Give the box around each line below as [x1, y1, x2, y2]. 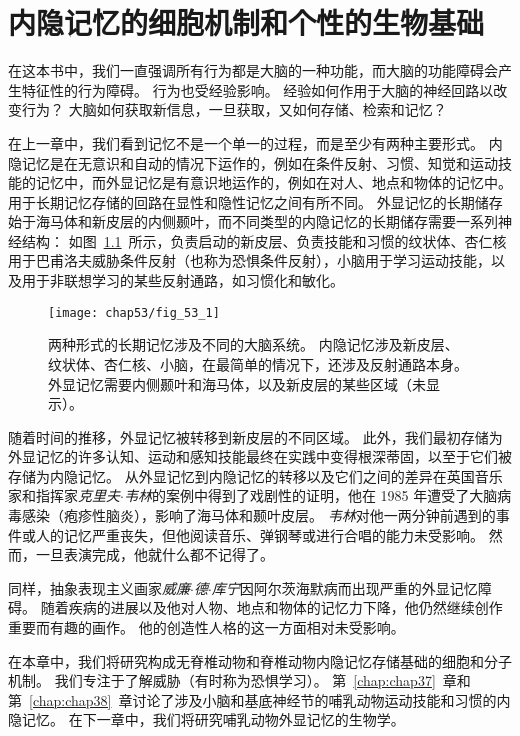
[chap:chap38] [29, 689, 112, 710]
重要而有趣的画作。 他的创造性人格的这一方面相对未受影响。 [8, 617, 405, 638]
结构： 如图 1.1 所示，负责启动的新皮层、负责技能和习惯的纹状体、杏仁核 [21, 230, 507, 251]
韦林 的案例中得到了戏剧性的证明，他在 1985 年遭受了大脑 [123, 485, 498, 506]
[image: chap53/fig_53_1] [48, 305, 220, 320]
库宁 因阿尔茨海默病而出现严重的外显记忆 [211, 577, 478, 598]
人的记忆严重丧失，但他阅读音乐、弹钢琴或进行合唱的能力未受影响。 [35, 524, 484, 545]
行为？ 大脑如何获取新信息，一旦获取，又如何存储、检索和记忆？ [21, 99, 447, 120]
